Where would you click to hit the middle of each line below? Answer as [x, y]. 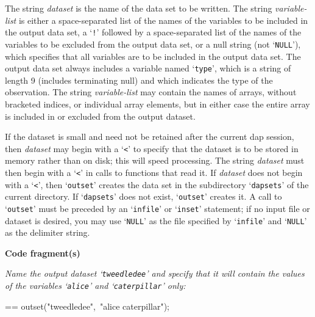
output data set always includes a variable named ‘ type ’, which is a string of [148, 68]
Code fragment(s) [43, 253]
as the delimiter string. [48, 232]
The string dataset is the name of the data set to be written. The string [139, 8]
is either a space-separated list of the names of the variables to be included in [163, 20]
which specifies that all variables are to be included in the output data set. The [153, 56]
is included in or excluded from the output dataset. [100, 116]
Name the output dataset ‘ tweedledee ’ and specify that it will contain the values [155, 273]
